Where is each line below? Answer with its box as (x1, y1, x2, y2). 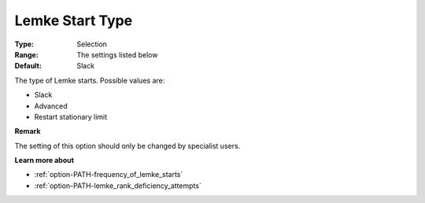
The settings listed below (76, 50, 158, 59)
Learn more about (14, 156, 75, 165)
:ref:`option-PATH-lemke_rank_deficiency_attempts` (34, 181, 202, 190)
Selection (76, 39, 108, 49)
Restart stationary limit (34, 112, 108, 121)
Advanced (34, 101, 68, 110)
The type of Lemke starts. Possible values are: (14, 76, 165, 85)
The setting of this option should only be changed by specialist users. (14, 141, 241, 150)
